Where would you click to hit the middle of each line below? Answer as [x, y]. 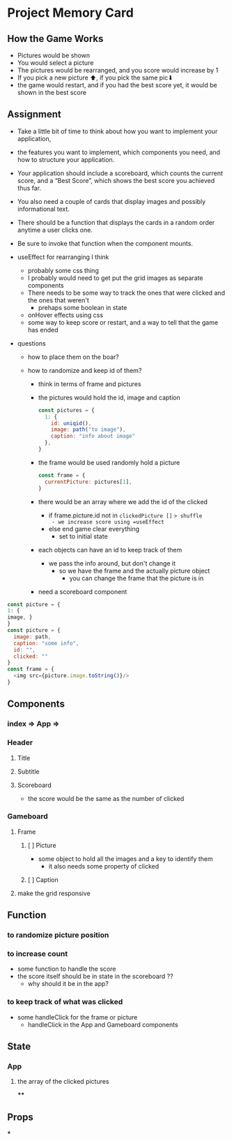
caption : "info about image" [93, 436]
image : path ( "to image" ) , [88, 430]
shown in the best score [52, 93]
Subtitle [28, 771]
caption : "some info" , [46, 643]
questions [32, 343]
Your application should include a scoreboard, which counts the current [120, 173]
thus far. [29, 188]
